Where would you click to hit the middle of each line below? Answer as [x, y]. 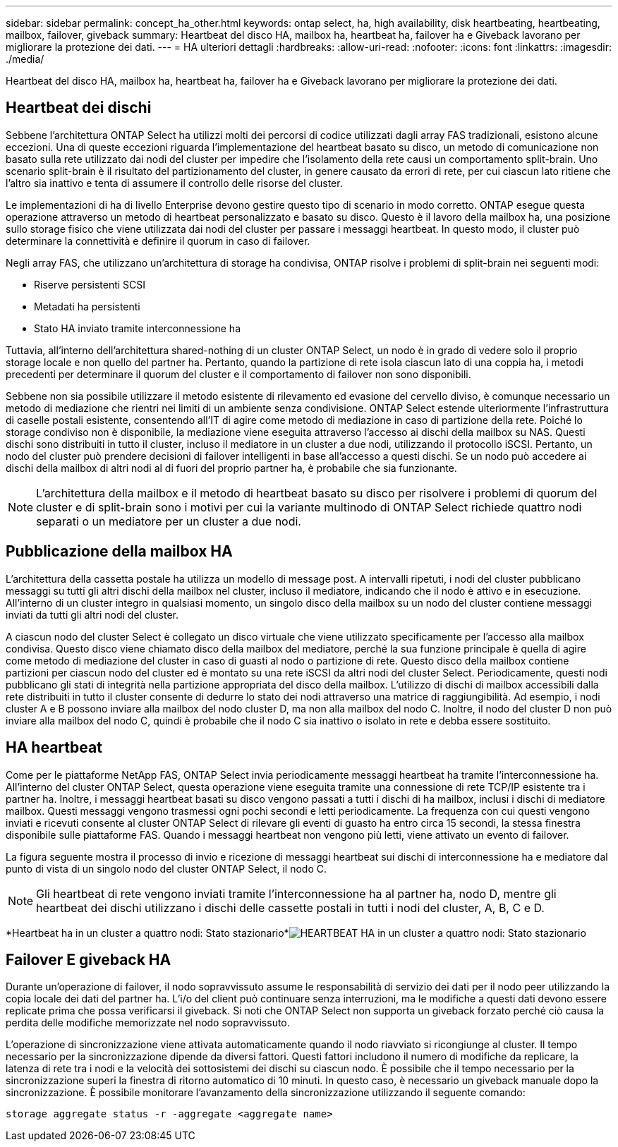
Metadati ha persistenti [87, 306]
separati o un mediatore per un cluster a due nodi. [169, 521]
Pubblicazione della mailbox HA [119, 552]
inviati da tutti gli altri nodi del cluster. [92, 614]
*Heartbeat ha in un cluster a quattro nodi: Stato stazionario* [147, 933]
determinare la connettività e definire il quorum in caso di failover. [158, 241]
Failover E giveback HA [89, 959]
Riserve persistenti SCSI [90, 284]
